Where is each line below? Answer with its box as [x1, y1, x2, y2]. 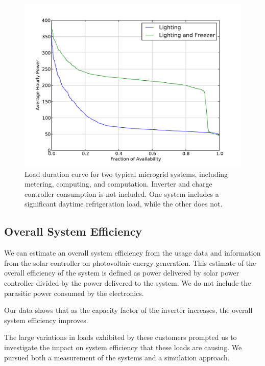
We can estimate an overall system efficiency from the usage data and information [4, 247, 261, 258]
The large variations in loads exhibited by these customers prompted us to [4, 332, 237, 342]
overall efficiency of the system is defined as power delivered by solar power [4, 267, 239, 278]
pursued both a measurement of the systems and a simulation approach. [4, 352, 230, 362]
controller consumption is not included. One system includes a [25, 188, 219, 199]
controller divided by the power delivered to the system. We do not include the [4, 277, 251, 288]
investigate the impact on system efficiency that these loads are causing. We [4, 341, 242, 352]
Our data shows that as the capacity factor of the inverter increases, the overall [4, 305, 253, 315]
